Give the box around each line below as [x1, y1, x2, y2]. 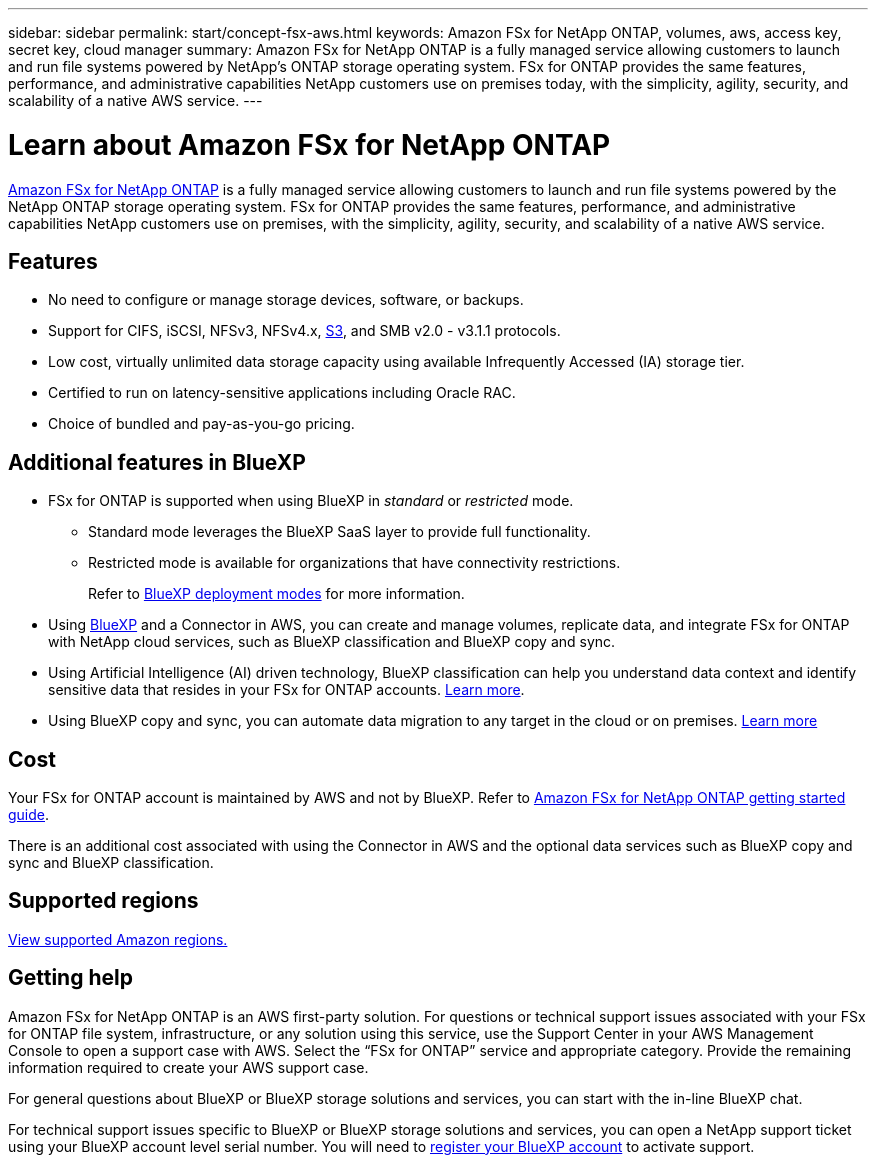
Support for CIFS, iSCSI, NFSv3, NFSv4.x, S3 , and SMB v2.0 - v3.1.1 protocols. [48, 322, 561, 340]
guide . [8, 806, 50, 824]
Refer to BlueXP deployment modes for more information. [88, 585, 465, 603]
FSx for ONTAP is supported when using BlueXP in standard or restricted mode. [48, 492, 574, 510]
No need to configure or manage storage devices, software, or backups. [48, 291, 524, 309]
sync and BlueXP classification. [8, 854, 214, 872]
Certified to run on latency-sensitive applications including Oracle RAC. [48, 384, 516, 402]
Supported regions [8, 888, 199, 914]
